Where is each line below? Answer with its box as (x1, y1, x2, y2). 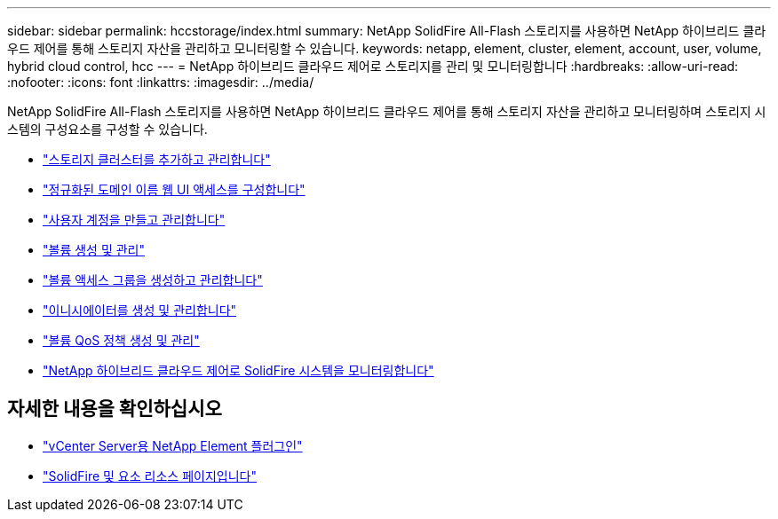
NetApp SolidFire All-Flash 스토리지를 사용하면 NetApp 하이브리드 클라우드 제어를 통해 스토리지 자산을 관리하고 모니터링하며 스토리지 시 (7, 104, 766, 119)
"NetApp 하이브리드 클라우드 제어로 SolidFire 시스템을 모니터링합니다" (43, 363, 434, 378)
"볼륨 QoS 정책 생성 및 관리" (43, 333, 200, 348)
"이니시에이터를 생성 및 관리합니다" (43, 303, 237, 318)
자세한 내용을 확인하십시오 (7, 397, 222, 421)
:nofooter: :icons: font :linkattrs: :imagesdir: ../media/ (7, 75, 314, 90)
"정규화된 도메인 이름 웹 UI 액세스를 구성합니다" (43, 182, 306, 197)
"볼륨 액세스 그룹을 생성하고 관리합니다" (43, 272, 263, 287)
